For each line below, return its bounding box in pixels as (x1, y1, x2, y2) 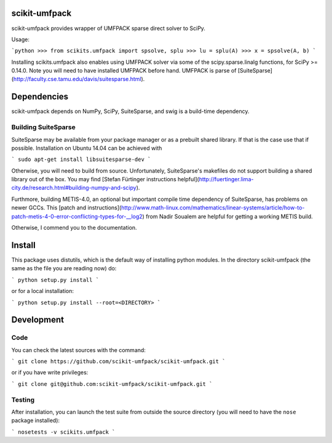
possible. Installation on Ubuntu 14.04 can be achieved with (11, 144, 162, 152)
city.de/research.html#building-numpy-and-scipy (11, 184, 136, 192)
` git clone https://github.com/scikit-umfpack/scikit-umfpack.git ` (11, 358, 226, 365)
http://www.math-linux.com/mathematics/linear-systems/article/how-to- (121, 204, 305, 211)
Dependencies (11, 92, 69, 102)
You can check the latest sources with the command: (11, 346, 146, 353)
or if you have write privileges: (11, 369, 89, 376)
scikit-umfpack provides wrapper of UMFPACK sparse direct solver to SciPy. (11, 25, 206, 32)
